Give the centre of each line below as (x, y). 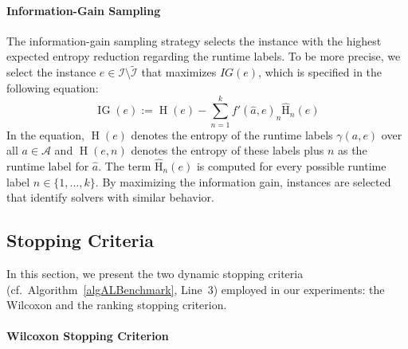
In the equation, (46, 134)
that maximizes (179, 72)
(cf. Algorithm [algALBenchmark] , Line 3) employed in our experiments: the (196, 289)
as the (352, 150)
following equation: (53, 87)
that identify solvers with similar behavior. (110, 197)
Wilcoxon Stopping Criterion (88, 336)
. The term (125, 165)
